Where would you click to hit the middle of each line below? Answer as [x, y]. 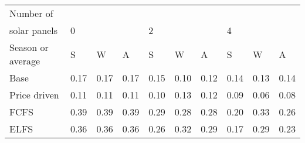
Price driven [34, 95]
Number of [31, 13]
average [25, 61]
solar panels [34, 30]
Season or [29, 47]
